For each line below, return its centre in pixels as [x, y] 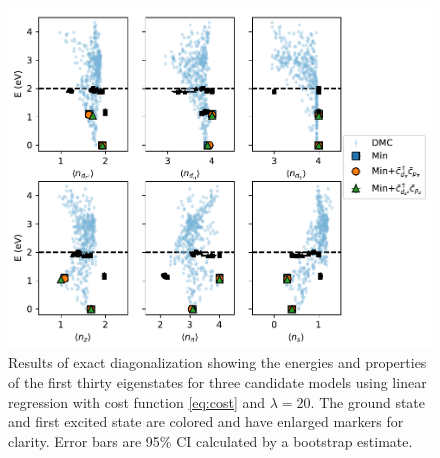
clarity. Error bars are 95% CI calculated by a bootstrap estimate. [210, 440]
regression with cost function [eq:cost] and [137, 401]
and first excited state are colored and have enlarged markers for [206, 421]
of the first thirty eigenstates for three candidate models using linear [217, 382]
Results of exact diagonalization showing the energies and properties [217, 362]
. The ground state [368, 401]
